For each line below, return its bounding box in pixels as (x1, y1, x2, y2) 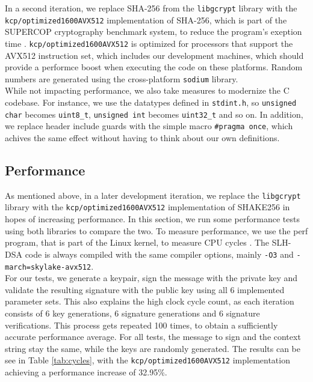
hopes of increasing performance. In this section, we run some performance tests (5, 213, 300, 225)
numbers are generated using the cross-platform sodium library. (5, 72, 238, 85)
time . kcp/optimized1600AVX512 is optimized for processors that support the (5, 37, 293, 49)
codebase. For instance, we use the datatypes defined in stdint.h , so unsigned (5, 96, 297, 108)
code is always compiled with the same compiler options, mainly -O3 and (25, 247, 294, 260)
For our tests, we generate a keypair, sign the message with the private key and (5, 271, 298, 284)
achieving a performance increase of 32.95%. (5, 365, 167, 378)
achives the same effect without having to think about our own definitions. (5, 131, 280, 144)
